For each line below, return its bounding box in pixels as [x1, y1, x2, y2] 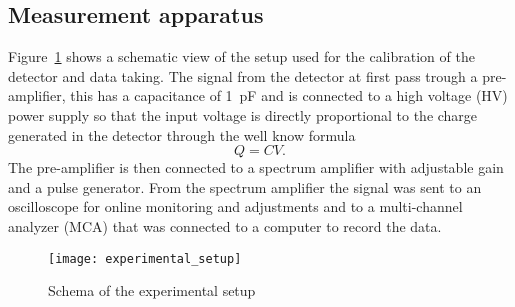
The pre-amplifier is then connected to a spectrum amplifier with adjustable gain [8, 157, 504, 178]
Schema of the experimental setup [48, 280, 256, 301]
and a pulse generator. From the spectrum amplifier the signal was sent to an [8, 176, 482, 197]
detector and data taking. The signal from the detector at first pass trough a [8, 65, 478, 86]
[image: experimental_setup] [48, 251, 242, 266]
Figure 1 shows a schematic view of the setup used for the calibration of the [8, 46, 475, 67]
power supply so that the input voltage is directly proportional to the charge [8, 104, 478, 125]
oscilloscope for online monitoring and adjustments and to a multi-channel [8, 196, 463, 217]
